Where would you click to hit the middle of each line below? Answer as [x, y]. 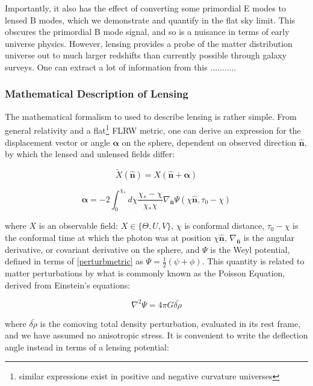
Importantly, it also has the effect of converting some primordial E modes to [145, 8]
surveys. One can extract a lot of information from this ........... [121, 67]
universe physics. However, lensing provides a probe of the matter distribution [149, 43]
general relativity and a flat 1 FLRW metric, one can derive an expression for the [153, 129]
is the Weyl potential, [250, 249]
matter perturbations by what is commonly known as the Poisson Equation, [145, 272]
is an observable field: [78, 226]
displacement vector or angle [57, 142]
